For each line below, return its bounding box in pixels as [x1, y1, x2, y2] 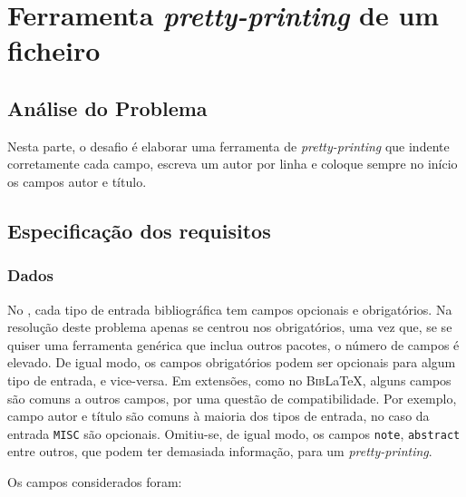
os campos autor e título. [7, 171, 147, 190]
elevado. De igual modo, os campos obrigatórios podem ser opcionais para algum [7, 353, 456, 372]
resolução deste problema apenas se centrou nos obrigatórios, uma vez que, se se [7, 317, 452, 336]
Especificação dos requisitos [7, 216, 271, 244]
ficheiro [7, 32, 101, 69]
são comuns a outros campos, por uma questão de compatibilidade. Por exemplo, [7, 388, 457, 407]
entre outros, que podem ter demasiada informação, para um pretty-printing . [7, 442, 432, 461]
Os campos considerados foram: [7, 472, 182, 491]
